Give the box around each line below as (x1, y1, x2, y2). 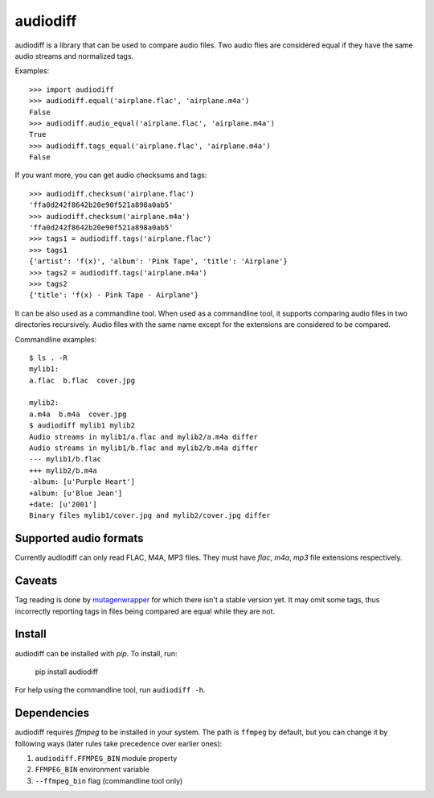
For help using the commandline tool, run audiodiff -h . (14, 685, 206, 695)
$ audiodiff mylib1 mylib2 (29, 421, 136, 430)
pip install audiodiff (35, 667, 99, 676)
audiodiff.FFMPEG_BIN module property (35, 753, 178, 763)
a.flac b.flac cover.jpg (29, 375, 136, 385)
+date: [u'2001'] (29, 500, 97, 509)
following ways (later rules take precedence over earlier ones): (14, 738, 223, 748)
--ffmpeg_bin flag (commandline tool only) (35, 775, 183, 785)
